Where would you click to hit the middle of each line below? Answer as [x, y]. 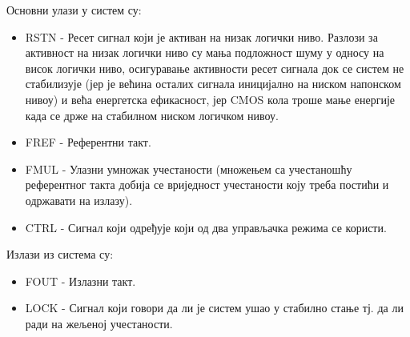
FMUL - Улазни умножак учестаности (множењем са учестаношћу [189, 168]
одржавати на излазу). [79, 200]
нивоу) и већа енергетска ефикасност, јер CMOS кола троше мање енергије [210, 99]
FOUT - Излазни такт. [80, 281]
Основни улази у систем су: [74, 10]
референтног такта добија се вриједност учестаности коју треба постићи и [207, 185]
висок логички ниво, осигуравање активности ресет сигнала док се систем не [215, 68]
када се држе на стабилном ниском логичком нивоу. [152, 115]
